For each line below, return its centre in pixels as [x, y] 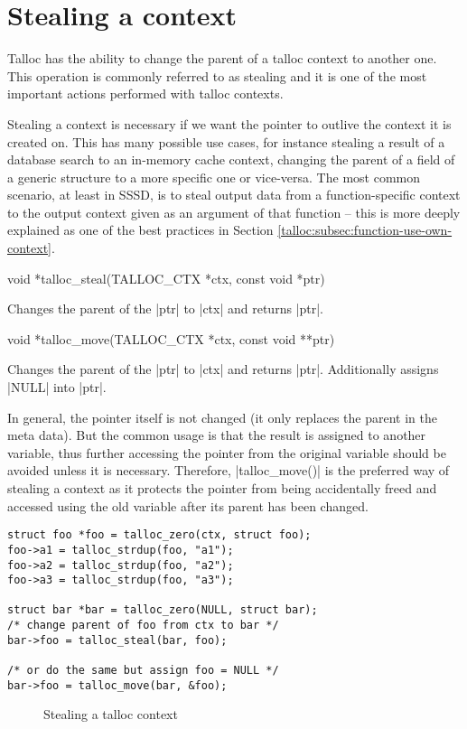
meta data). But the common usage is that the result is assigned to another [217, 435]
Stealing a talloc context [111, 714]
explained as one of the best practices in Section [140, 230]
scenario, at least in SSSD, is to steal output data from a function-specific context [234, 195]
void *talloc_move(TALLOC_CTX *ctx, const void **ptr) [171, 338]
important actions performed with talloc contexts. [145, 93]
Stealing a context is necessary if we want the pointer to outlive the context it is [229, 123]
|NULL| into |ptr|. [57, 387]
